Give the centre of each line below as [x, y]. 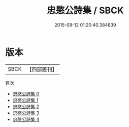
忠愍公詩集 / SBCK [85, 10]
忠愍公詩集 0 [26, 94]
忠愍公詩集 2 [26, 106]
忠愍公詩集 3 [26, 113]
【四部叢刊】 [42, 69]
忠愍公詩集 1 [25, 100]
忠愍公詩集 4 [26, 119]
